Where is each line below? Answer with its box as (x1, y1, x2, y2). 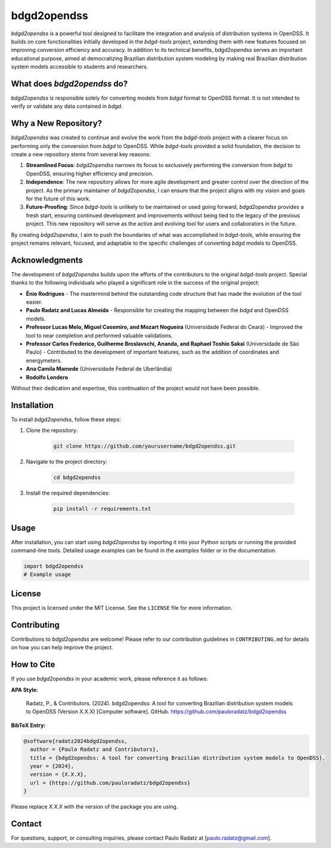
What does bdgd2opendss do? (11, 78, 128, 89)
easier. (26, 298, 43, 306)
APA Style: (11, 686, 39, 693)
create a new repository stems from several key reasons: (11, 151, 151, 158)
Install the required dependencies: (26, 489, 110, 497)
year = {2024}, (30, 763, 75, 769)
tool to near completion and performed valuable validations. (26, 332, 173, 339)
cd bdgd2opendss (53, 474, 101, 481)
